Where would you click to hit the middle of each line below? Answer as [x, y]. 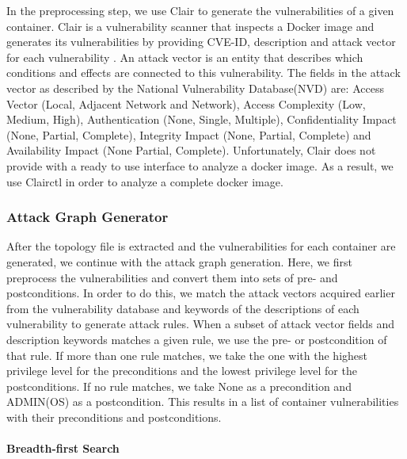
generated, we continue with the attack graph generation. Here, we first [179, 261]
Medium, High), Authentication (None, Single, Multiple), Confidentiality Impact [202, 119]
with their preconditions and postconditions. [114, 417]
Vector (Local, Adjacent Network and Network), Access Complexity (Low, [186, 103]
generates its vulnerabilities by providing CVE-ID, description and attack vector [201, 42]
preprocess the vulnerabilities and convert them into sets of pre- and [172, 277]
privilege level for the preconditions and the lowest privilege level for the [182, 371]
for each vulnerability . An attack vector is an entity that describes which [185, 57]
